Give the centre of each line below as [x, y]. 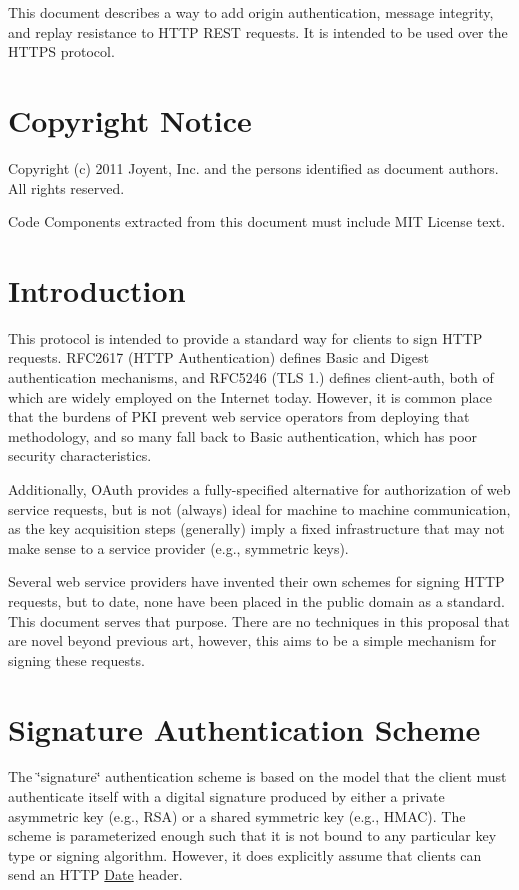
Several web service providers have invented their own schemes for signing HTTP [256, 581]
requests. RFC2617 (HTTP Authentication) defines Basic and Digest [218, 357]
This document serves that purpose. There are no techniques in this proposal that [259, 620]
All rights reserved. [66, 187]
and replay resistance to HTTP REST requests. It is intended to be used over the [258, 31]
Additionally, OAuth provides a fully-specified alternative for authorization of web [259, 488]
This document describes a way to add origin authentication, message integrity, [251, 12]
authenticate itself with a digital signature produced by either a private [226, 796]
